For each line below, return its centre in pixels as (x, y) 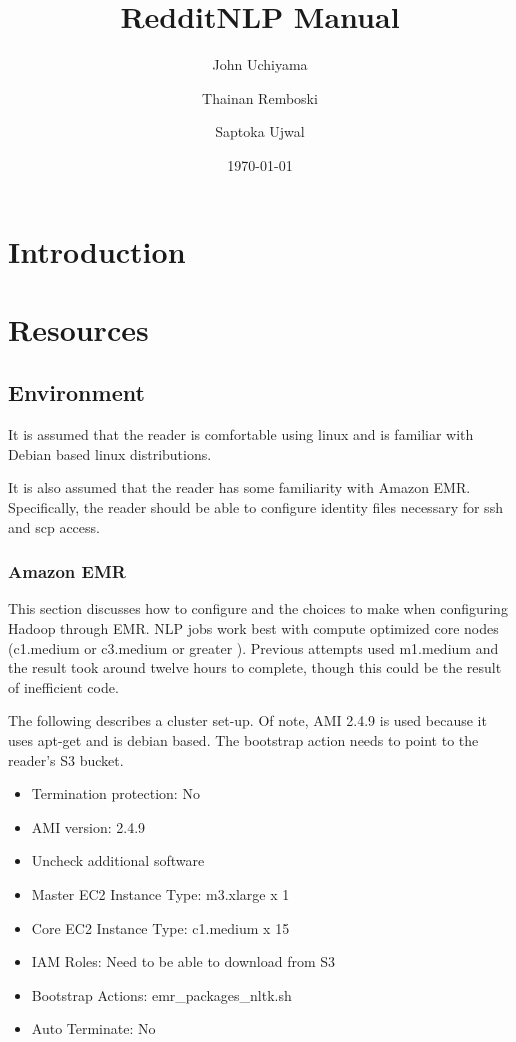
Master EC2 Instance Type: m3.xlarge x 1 (160, 893)
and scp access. (54, 526)
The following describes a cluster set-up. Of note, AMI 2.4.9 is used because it (247, 720)
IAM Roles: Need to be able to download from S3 (183, 961)
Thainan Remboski (260, 97)
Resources (78, 328)
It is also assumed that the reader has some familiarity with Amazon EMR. (239, 487)
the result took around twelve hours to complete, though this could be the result (255, 667)
